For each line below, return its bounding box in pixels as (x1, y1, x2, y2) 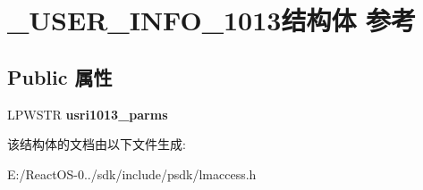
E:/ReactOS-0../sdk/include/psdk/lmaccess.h (7, 164, 257, 183)
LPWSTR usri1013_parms (7, 104, 168, 123)
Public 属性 (7, 62, 113, 90)
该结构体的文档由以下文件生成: (7, 135, 186, 153)
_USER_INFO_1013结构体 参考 (7, 2, 417, 38)
